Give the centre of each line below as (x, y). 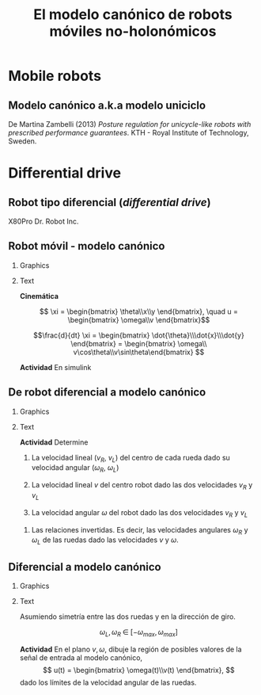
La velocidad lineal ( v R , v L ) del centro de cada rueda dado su (131, 458)
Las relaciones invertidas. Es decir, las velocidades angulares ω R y (140, 531)
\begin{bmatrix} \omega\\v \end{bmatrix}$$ (139, 319)
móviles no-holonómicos (133, 31)
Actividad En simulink (55, 367)
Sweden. (23, 141)
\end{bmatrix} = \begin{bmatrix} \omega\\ (139, 343)
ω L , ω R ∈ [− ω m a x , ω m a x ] (138, 633)
